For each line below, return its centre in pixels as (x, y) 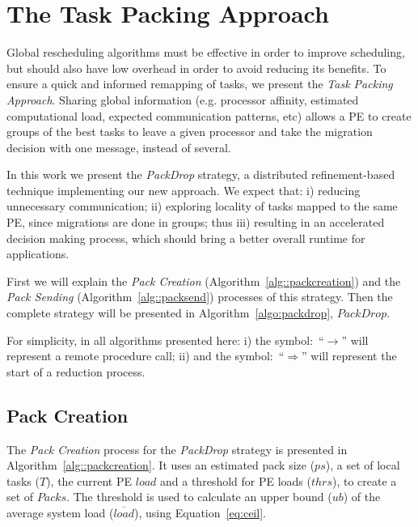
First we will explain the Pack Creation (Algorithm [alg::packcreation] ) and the (204, 280)
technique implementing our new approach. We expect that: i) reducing (184, 190)
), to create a (365, 480)
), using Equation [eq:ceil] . (200, 512)
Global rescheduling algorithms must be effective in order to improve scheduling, (206, 52)
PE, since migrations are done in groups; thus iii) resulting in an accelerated (196, 222)
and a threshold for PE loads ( (236, 480)
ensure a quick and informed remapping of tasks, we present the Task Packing (200, 84)
